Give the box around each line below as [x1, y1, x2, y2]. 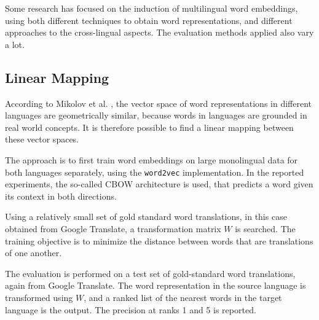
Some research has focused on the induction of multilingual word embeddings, [5, 2, 298, 14]
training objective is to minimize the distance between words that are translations [5, 234, 313, 247]
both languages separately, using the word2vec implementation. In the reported [5, 165, 304, 178]
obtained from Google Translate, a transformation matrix [5, 222, 221, 235]
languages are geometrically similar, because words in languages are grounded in [5, 109, 307, 122]
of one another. [5, 246, 62, 259]
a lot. [5, 37, 25, 50]
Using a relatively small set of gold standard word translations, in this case [5, 210, 287, 223]
